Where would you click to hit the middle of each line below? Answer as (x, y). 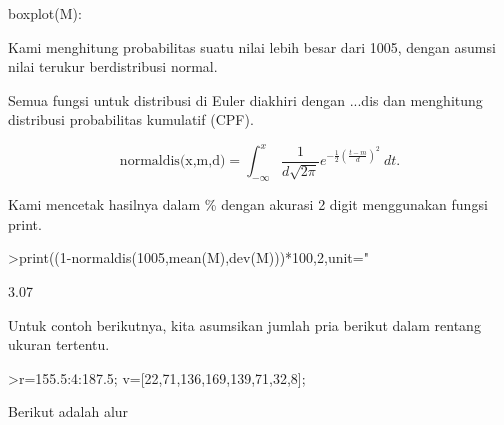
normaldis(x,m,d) (172, 161)
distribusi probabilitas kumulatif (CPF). (131, 119)
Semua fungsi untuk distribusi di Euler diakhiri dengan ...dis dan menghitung (245, 99)
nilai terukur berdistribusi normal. (113, 66)
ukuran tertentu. (59, 344)
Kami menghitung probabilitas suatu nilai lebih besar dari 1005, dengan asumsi (252, 46)
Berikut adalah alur (68, 411)
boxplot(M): (45, 13)
